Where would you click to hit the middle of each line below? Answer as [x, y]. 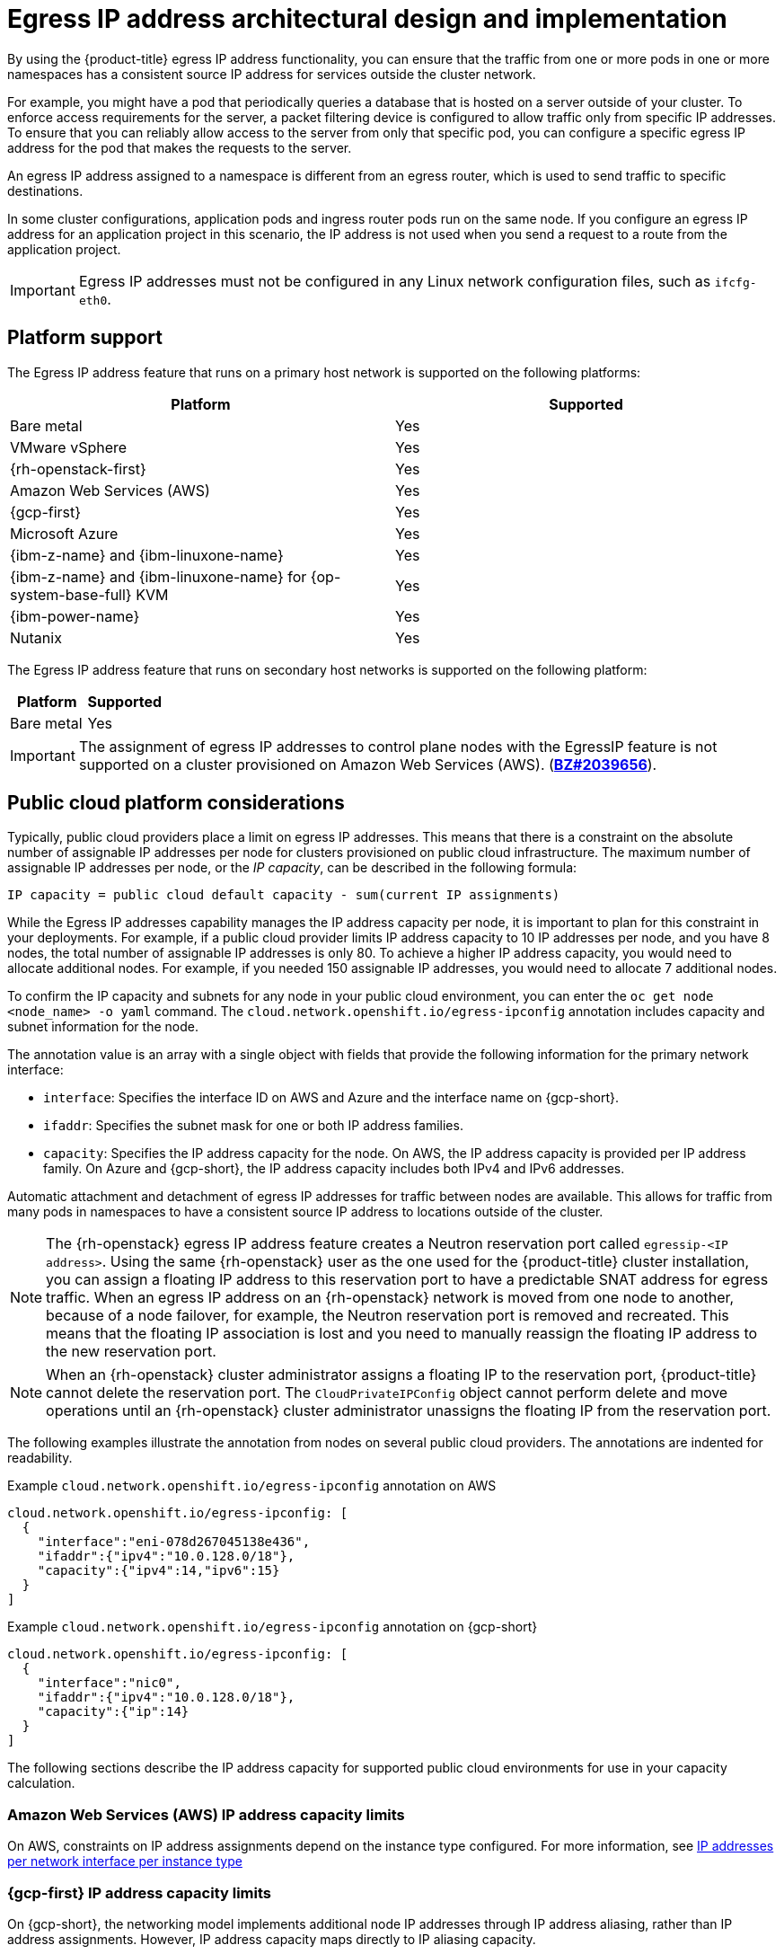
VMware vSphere [69, 447]
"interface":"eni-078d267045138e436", [174, 1542]
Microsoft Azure [64, 533]
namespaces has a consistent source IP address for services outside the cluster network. [272, 74]
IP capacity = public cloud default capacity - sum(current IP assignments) [284, 895]
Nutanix [36, 637]
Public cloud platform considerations [176, 803]
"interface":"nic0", [109, 1683]
